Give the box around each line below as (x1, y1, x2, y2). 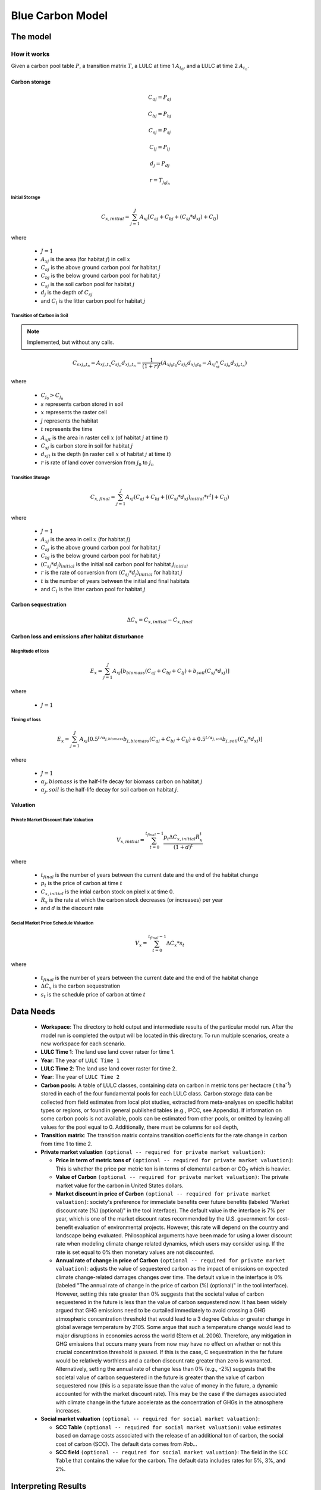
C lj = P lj (149, 144, 171, 152)
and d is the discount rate (40, 905, 104, 912)
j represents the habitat (40, 417, 98, 424)
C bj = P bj (147, 110, 172, 119)
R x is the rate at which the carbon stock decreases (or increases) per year (40, 896, 223, 905)
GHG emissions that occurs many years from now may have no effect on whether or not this (55, 1340, 282, 1347)
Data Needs (11, 1006, 56, 1016)
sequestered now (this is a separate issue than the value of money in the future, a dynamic (55, 1382, 278, 1389)
